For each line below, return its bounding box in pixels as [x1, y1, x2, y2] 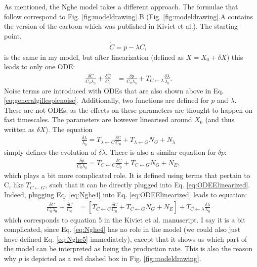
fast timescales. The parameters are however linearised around [4, 114, 192, 125]
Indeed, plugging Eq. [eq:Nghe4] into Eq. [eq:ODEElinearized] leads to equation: [4, 189, 247, 199]
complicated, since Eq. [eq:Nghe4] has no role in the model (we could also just [4, 224, 241, 234]
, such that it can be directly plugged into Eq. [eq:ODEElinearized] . [45, 179, 250, 190]
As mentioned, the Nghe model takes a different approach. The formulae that [4, 1, 238, 11]
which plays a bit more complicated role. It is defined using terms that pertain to [4, 170, 250, 180]
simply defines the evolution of [4, 147, 96, 157]
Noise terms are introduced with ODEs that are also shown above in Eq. [4, 85, 224, 95]
